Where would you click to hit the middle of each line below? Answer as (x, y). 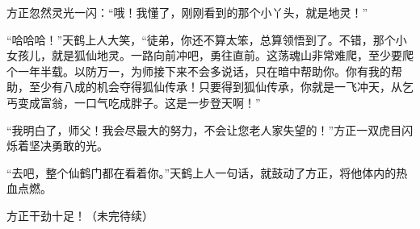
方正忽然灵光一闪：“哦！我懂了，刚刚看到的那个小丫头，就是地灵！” (187, 12)
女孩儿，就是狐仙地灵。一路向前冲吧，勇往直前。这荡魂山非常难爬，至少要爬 (210, 55)
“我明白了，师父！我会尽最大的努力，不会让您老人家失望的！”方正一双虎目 (204, 129)
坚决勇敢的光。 (68, 146)
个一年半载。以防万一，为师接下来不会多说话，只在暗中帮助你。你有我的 (199, 71)
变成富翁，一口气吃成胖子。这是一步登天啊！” (139, 102)
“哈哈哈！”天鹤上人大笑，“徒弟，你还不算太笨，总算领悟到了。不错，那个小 (207, 39)
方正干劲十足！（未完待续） (80, 215)
